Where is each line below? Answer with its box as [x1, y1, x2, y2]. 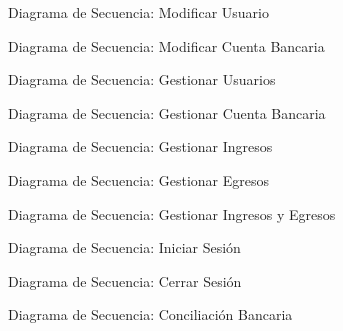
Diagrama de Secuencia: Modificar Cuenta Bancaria [8, 35, 325, 56]
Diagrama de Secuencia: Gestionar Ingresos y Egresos [8, 203, 336, 224]
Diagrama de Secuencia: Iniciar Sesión [8, 237, 241, 258]
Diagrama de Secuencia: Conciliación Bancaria [8, 304, 293, 325]
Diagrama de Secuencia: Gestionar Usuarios [8, 69, 276, 90]
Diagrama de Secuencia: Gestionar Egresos [8, 169, 269, 190]
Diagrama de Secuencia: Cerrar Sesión [8, 270, 242, 291]
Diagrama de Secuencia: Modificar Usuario [8, 2, 269, 22]
